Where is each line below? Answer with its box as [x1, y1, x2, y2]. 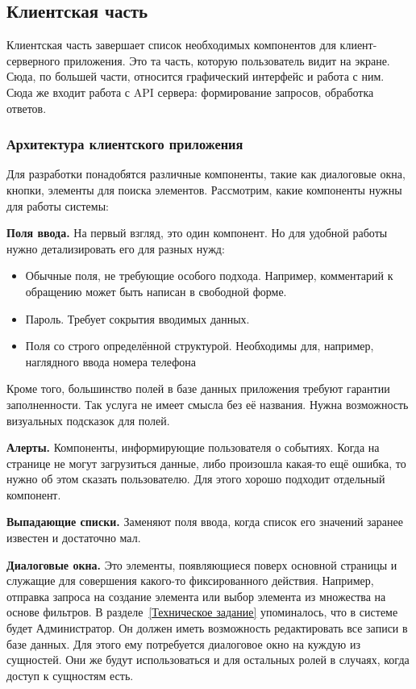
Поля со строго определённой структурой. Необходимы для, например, [25, 337, 374, 354]
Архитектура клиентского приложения [6, 134, 243, 154]
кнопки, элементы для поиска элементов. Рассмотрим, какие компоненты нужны [6, 181, 402, 198]
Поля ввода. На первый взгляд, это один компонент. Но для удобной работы [6, 224, 388, 241]
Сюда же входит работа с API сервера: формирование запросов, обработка [6, 83, 374, 100]
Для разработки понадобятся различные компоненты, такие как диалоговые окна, [6, 165, 406, 182]
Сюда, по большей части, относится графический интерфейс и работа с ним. [6, 68, 385, 85]
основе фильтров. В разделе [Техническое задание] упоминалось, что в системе [6, 603, 398, 620]
